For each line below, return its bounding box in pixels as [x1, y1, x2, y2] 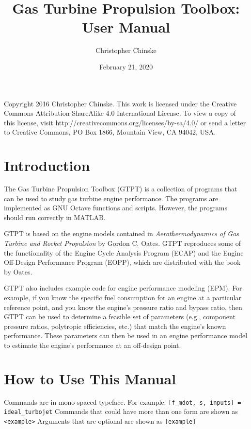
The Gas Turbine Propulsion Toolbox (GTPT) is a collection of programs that [4, 184, 237, 193]
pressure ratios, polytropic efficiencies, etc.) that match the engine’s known [4, 321, 226, 331]
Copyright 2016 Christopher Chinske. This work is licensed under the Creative [4, 98, 237, 108]
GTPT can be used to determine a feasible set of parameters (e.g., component [4, 311, 235, 322]
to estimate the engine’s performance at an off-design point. [4, 340, 181, 350]
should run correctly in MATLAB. [4, 212, 106, 222]
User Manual [82, 17, 170, 37]
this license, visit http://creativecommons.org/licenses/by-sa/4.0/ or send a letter [4, 117, 246, 127]
